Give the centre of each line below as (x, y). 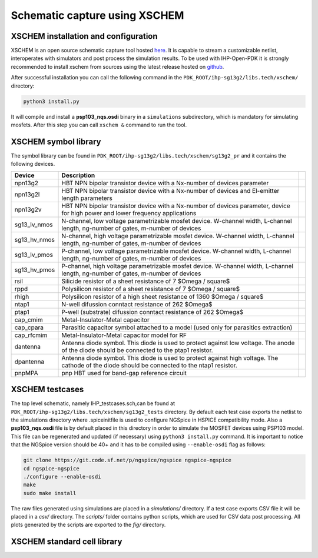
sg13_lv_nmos (34, 225)
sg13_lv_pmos (34, 255)
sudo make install (50, 493)
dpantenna (29, 362)
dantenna (28, 346)
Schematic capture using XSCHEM (97, 15)
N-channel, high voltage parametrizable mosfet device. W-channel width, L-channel (178, 236)
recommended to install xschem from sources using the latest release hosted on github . (117, 66)
